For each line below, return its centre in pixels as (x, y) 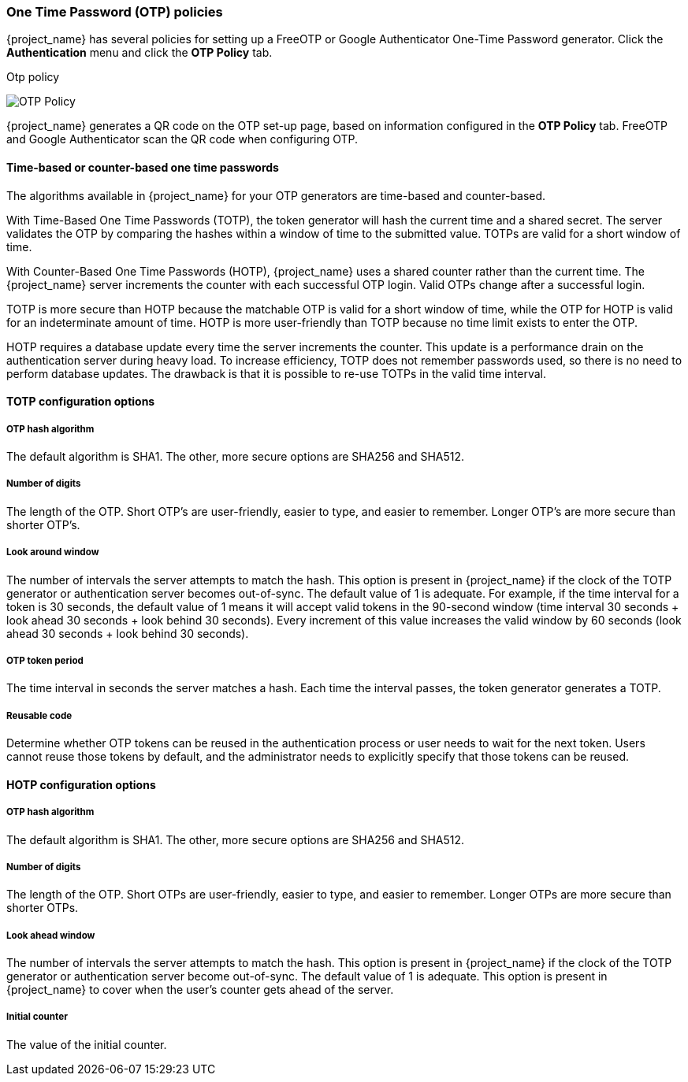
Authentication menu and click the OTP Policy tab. (139, 53)
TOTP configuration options (81, 402)
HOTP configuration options (81, 784)
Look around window (53, 552)
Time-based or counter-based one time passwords (143, 167)
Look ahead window (51, 935)
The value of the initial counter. (87, 1044)
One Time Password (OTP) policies (115, 12)
